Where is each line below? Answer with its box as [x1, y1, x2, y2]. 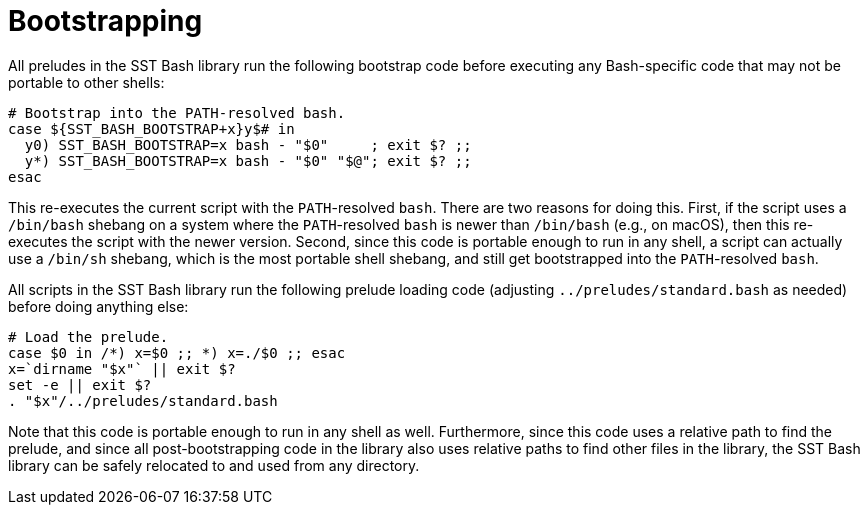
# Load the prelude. [8, 328, 169, 345]
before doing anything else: [8, 297, 189, 315]
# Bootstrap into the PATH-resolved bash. [8, 104, 346, 121]
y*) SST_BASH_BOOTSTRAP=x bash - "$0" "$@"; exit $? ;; [24, 152, 472, 169]
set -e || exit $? [8, 376, 152, 393]
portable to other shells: [8, 73, 165, 91]
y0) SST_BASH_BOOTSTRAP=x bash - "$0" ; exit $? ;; [24, 136, 472, 153]
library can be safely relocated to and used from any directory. [8, 456, 420, 474]
